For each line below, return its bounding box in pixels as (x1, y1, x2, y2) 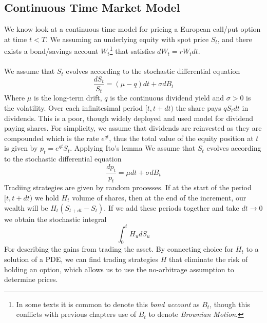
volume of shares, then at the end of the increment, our (72, 192, 246, 203)
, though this (209, 298, 250, 309)
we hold (34, 192, 59, 203)
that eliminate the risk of (168, 254, 248, 264)
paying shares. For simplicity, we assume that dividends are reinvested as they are (4, 123, 262, 133)
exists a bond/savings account (4, 46, 99, 56)
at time (4, 33, 27, 44)
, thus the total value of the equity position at (109, 132, 254, 143)
